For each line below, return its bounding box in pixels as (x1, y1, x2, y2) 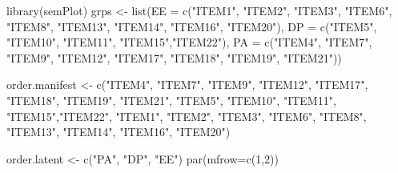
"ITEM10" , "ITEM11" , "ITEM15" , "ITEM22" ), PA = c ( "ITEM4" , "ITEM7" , (6, 34, 372, 50)
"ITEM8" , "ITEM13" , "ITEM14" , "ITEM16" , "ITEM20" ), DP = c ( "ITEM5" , (6, 18, 377, 34)
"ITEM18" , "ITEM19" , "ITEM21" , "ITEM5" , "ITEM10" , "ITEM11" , (6, 91, 336, 108)
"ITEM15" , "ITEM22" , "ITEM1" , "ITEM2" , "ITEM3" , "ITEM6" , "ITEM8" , (6, 107, 367, 124)
